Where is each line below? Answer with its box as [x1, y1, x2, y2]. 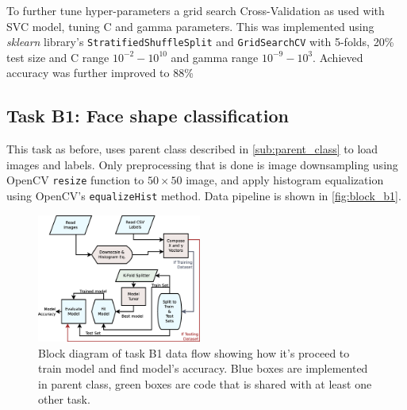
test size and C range [6, 48, 109, 65]
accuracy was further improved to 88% [6, 64, 194, 81]
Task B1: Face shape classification [6, 103, 289, 128]
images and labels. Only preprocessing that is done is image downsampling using [6, 156, 398, 172]
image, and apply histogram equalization [186, 172, 384, 188]
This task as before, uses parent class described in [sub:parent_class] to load [6, 141, 378, 157]
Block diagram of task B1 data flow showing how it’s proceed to [38, 344, 350, 361]
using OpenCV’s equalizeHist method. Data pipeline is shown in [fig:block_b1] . [6, 188, 401, 204]
